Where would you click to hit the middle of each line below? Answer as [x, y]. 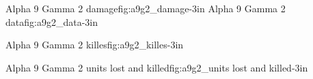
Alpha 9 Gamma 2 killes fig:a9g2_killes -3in [95, 45]
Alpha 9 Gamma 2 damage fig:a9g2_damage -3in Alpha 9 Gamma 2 [146, 8]
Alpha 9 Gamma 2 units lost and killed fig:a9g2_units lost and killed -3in [157, 67]
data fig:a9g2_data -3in [52, 21]
